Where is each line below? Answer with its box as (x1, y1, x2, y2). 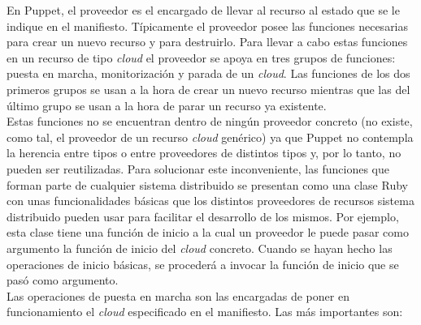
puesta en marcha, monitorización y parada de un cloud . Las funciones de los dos (7, 65, 410, 82)
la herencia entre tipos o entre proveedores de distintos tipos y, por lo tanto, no (7, 144, 401, 161)
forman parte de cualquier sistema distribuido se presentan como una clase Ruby (7, 176, 408, 193)
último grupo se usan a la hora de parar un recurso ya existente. (7, 96, 327, 113)
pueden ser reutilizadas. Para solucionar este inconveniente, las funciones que (7, 160, 389, 177)
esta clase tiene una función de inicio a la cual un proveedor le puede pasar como (7, 224, 409, 241)
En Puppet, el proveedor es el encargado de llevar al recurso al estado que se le (7, 2, 400, 18)
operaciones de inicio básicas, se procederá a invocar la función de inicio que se (7, 255, 399, 272)
